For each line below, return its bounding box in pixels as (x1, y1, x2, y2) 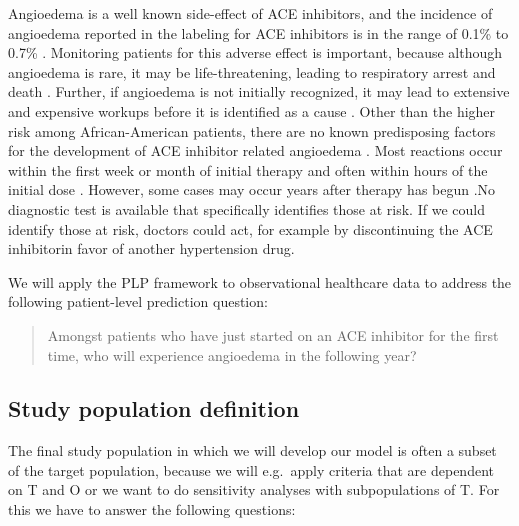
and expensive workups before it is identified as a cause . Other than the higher (8, 100, 496, 121)
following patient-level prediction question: (8, 291, 268, 312)
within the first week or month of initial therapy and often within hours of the (8, 159, 488, 180)
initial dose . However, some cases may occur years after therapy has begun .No (8, 179, 496, 200)
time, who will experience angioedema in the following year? (47, 344, 417, 365)
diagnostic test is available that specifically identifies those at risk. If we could (8, 198, 485, 219)
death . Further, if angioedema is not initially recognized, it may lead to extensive (8, 81, 510, 102)
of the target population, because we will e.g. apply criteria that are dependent (8, 459, 494, 480)
